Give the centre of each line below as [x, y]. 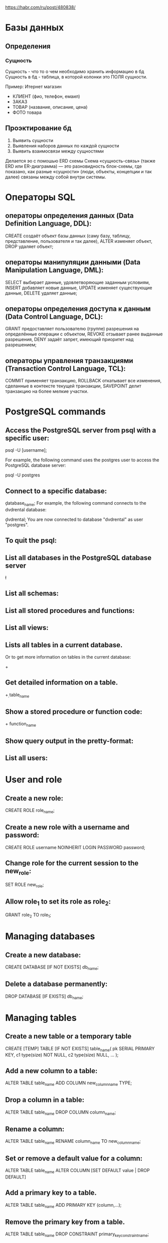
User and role [34, 780]
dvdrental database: [26, 509]
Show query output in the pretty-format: [69, 741]
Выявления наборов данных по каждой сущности [66, 146]
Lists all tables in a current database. [64, 645]
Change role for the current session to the [72, 863]
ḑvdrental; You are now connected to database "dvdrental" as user [74, 519]
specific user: [27, 438]
